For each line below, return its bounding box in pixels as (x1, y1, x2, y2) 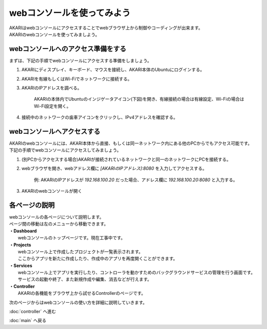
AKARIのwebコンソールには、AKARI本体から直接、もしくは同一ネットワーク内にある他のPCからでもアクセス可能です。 (9, 140, 252, 146)
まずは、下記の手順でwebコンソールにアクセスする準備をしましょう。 (9, 57, 152, 63)
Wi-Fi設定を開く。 (34, 103, 71, 109)
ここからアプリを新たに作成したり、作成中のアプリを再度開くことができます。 (18, 256, 178, 262)
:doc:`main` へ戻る (9, 318, 46, 324)
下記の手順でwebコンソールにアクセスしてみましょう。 (9, 147, 121, 153)
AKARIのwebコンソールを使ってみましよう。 (9, 31, 100, 37)
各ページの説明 (9, 201, 55, 209)
